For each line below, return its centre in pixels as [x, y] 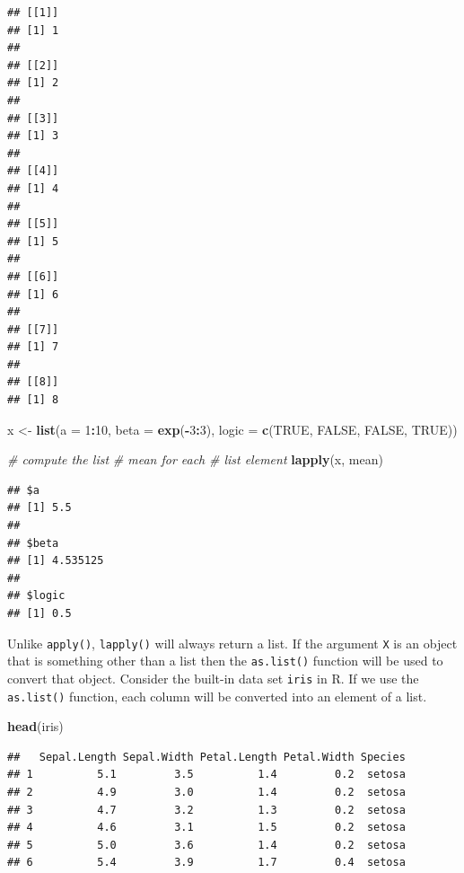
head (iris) [35, 726]
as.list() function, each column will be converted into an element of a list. [217, 696]
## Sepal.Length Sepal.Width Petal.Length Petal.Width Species [206, 757]
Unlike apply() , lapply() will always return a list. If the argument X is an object [232, 643]
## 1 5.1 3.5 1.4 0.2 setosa [206, 775]
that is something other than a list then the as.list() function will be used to [225, 661]
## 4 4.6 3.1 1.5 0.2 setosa [206, 828]
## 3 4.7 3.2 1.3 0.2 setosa [206, 810]
